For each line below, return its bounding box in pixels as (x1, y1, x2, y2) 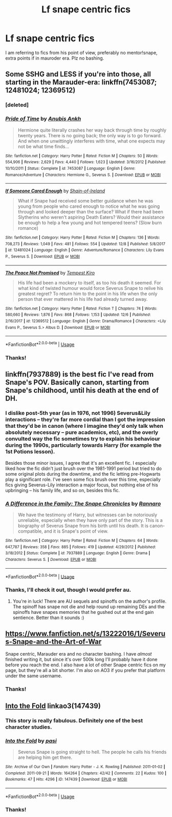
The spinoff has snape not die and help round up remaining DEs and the (12, 603, 165, 610)
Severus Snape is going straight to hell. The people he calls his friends (17, 749, 167, 755)
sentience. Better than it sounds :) (12, 614, 84, 621)
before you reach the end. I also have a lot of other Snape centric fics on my (5, 662, 166, 668)
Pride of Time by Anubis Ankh (5, 115, 81, 122)
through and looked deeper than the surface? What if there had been (17, 209, 163, 215)
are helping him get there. (17, 754, 73, 760)
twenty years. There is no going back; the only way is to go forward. (17, 132, 162, 138)
